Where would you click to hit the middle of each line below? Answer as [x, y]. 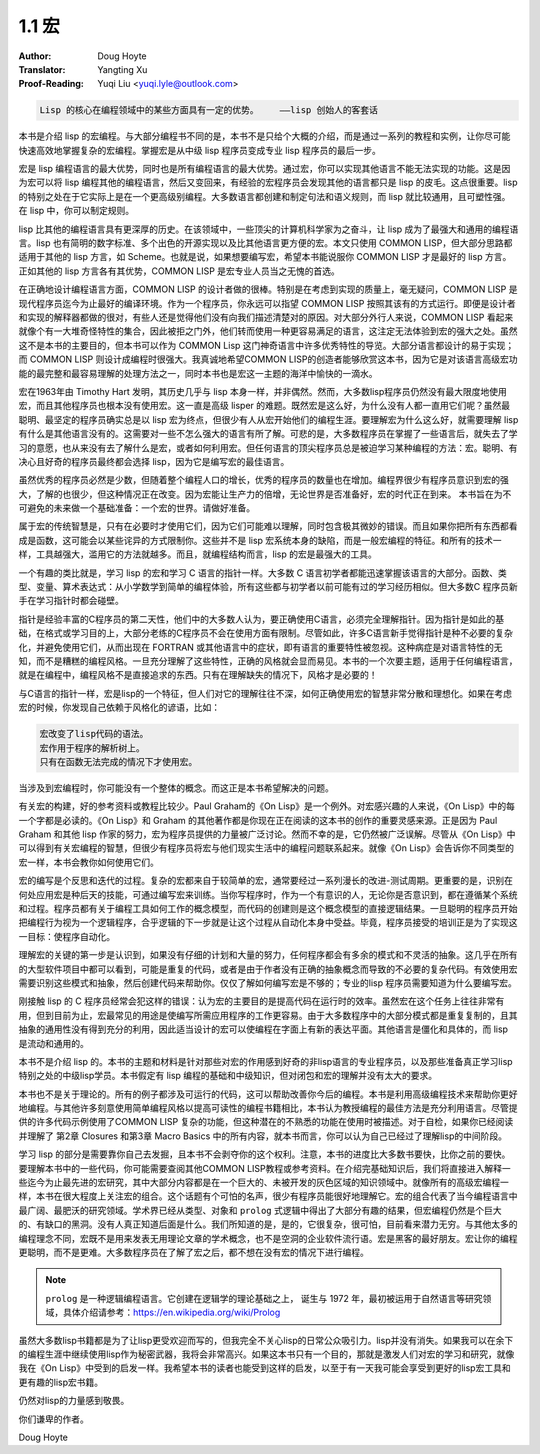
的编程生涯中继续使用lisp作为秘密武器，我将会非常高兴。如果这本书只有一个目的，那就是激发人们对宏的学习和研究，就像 [266, 1354]
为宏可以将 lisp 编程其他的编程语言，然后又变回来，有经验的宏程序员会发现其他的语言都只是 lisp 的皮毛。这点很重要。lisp [268, 182]
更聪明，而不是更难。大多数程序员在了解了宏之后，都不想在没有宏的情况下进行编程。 [193, 1252]
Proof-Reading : [51, 84]
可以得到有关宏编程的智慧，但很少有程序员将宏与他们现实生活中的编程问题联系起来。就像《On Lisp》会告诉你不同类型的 [266, 848]
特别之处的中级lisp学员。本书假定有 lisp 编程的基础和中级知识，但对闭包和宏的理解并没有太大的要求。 [228, 1076]
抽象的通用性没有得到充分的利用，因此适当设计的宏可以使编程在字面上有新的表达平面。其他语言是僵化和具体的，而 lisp [263, 1029]
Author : [35, 56]
